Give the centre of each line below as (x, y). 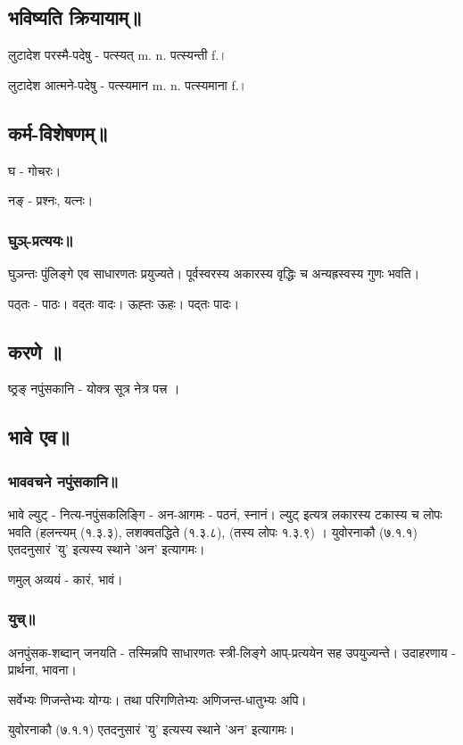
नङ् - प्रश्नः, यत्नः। (51, 200)
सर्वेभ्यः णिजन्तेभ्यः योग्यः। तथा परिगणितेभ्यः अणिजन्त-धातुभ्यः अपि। (157, 699)
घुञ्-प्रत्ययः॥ (41, 240)
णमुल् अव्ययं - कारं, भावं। (66, 579)
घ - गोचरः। (35, 170)
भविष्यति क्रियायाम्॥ (75, 17)
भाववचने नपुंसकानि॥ (63, 480)
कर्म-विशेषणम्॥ (58, 132)
